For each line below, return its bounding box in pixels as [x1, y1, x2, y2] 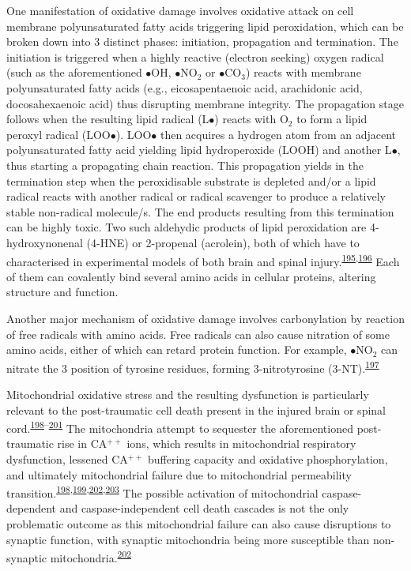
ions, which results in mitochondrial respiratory [126, 435, 356, 452]
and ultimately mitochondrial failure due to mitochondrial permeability [6, 466, 352, 483]
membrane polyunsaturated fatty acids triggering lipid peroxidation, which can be [6, 17, 404, 34]
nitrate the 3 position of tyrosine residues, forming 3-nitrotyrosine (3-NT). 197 [6, 357, 379, 376]
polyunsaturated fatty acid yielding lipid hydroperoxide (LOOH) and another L [6, 141, 392, 158]
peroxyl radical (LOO [6, 126, 111, 142]
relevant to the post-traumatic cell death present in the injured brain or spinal [6, 401, 386, 418]
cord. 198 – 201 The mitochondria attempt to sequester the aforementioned [6, 418, 353, 436]
